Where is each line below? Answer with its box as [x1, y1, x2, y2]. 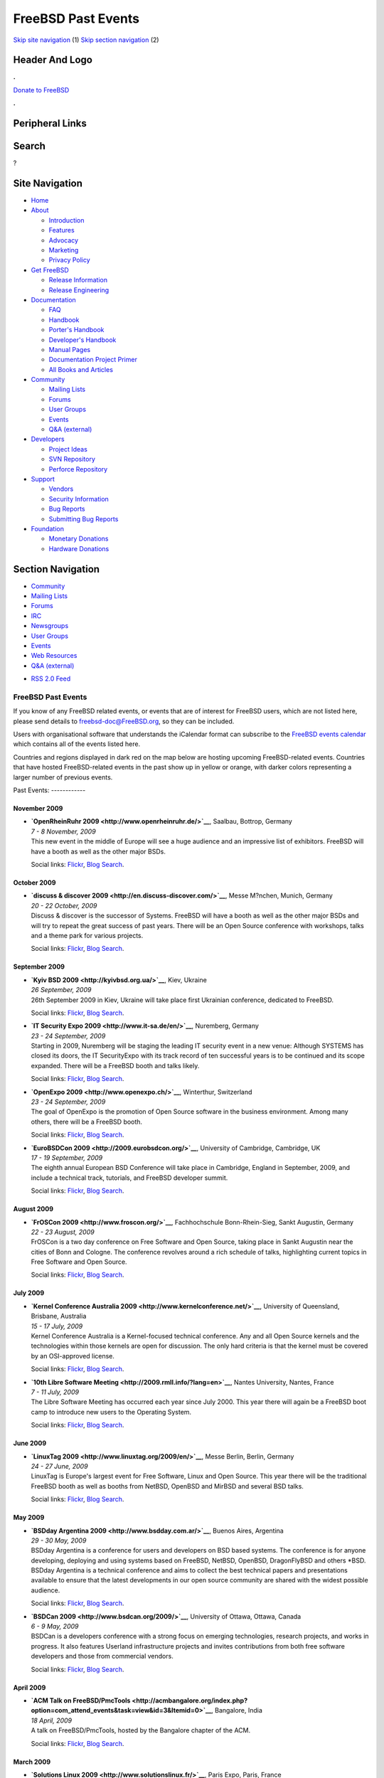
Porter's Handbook [48, 326, 105, 334]
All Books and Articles [48, 365, 114, 373]
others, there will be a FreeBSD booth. [31, 1117, 142, 1126]
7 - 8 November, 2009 [31, 827, 96, 836]
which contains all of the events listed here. [13, 740, 141, 748]
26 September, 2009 [31, 986, 92, 994]
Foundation [31, 524, 64, 533]
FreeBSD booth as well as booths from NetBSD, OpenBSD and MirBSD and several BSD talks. [31, 1481, 304, 1490]
